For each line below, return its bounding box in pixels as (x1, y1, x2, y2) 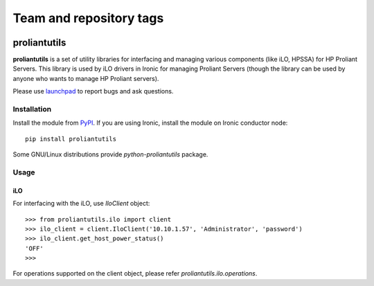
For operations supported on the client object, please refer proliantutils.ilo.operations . (12, 269, 258, 278)
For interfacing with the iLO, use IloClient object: (12, 199, 150, 208)
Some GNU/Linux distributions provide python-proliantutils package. (12, 150, 208, 159)
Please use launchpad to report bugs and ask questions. (12, 87, 174, 96)
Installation (12, 105, 52, 114)
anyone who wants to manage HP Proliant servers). (12, 74, 159, 82)
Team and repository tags (12, 10, 164, 26)
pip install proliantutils (25, 135, 117, 143)
